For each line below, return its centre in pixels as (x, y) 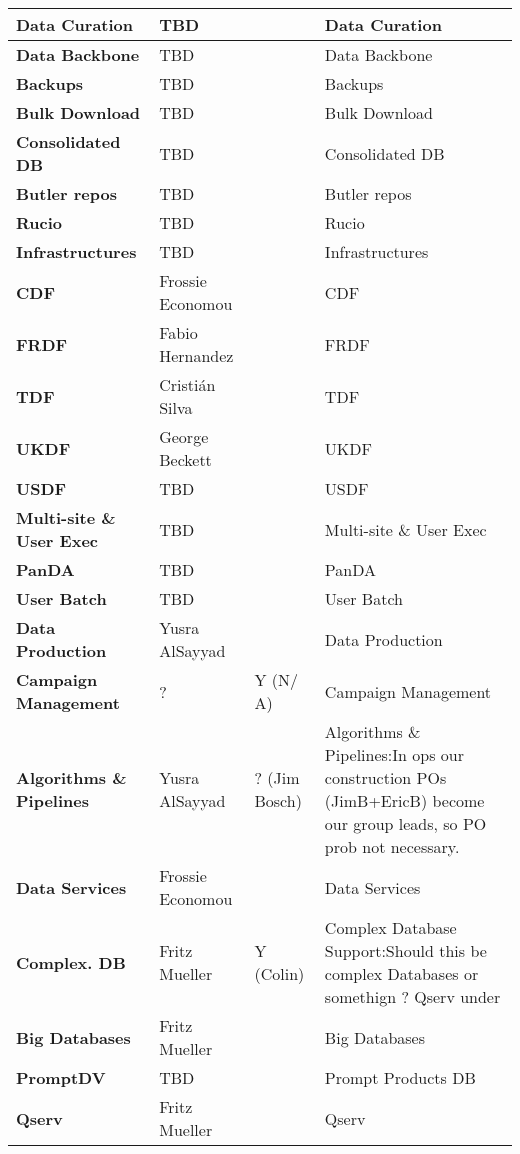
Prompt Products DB (400, 1077)
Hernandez (196, 355)
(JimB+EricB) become (404, 800)
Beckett (185, 459)
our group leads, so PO (405, 823)
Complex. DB (71, 962)
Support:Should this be (405, 950)
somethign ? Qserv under (412, 996)
